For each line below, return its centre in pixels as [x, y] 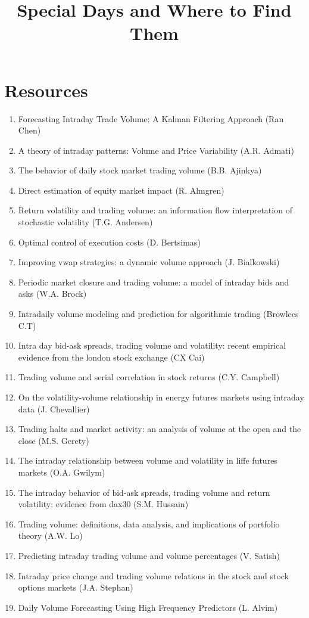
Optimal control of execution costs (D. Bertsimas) [109, 242]
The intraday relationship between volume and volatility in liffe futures [148, 460]
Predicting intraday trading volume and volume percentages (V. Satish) [149, 555]
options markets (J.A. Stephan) [76, 587]
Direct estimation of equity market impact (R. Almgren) [121, 190]
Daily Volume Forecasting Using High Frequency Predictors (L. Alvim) [148, 607]
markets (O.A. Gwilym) [62, 472]
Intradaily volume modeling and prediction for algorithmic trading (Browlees [158, 314]
